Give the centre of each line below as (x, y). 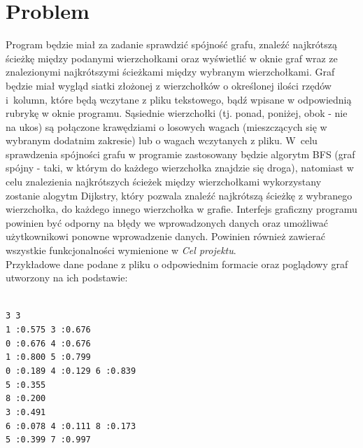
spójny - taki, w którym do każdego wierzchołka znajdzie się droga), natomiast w (180, 168)
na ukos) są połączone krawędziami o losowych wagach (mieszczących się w (166, 126)
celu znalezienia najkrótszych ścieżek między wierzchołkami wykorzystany (164, 182)
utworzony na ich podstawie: (67, 278)
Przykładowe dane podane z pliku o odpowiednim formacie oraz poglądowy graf (177, 264)
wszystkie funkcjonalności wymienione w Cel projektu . (121, 250)
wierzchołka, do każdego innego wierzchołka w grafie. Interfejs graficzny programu (181, 209)
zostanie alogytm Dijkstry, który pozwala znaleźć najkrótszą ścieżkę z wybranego (179, 195)
